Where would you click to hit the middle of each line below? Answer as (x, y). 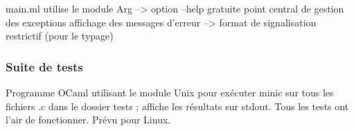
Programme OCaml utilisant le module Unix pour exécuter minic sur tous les (170, 92)
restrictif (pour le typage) (60, 36)
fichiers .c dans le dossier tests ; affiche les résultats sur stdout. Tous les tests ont (177, 106)
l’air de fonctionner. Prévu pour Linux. (88, 120)
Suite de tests (44, 66)
